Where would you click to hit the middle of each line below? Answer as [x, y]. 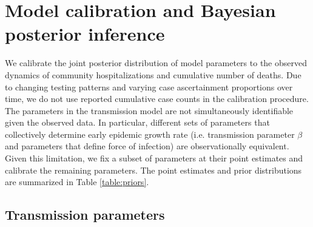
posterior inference [85, 34]
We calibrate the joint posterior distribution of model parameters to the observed [156, 63]
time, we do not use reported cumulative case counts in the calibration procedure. [157, 99]
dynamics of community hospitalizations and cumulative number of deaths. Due [153, 74]
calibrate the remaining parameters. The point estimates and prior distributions [153, 170]
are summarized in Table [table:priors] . [77, 182]
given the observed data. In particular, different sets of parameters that [137, 122]
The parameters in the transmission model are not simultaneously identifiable [149, 110]
